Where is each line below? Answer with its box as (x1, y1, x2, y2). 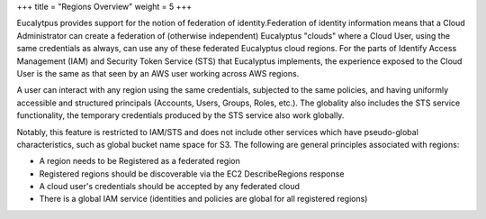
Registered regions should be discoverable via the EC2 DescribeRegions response (39, 168, 345, 179)
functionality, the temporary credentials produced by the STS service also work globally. (16, 110, 345, 121)
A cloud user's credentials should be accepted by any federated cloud (39, 181, 301, 192)
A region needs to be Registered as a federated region (39, 156, 240, 167)
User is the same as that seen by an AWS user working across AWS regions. (16, 68, 300, 78)
